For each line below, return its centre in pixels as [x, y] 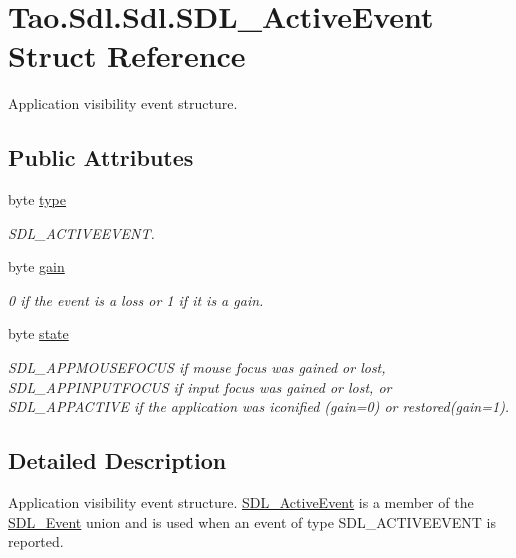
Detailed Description [117, 460]
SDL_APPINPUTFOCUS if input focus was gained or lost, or [200, 386]
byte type [37, 199]
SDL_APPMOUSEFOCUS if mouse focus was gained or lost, [197, 367]
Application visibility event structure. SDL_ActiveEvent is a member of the [241, 502]
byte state [38, 333]
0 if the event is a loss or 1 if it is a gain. [136, 299]
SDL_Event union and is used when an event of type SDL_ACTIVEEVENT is [252, 521]
